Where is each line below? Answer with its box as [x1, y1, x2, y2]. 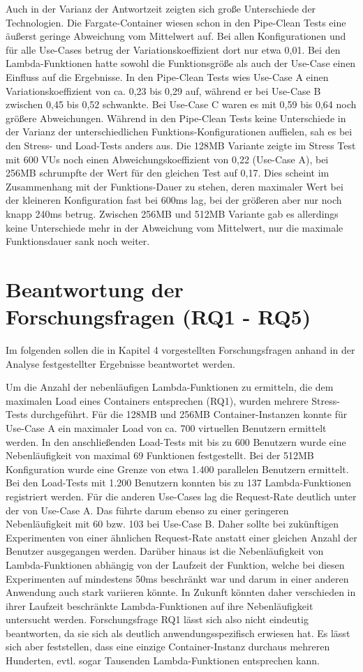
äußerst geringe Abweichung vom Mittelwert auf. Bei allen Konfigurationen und [6, 29, 346, 43]
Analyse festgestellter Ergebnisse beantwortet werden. [6, 356, 235, 371]
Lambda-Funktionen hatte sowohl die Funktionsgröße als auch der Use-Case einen [6, 56, 356, 70]
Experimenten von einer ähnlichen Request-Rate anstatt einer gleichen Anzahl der [6, 530, 357, 544]
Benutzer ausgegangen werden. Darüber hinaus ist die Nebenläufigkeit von [6, 544, 324, 558]
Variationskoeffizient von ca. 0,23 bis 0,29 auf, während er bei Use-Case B [6, 83, 321, 98]
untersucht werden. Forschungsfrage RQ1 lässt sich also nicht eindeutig [6, 612, 309, 627]
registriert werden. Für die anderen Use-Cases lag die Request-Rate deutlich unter [6, 488, 357, 503]
